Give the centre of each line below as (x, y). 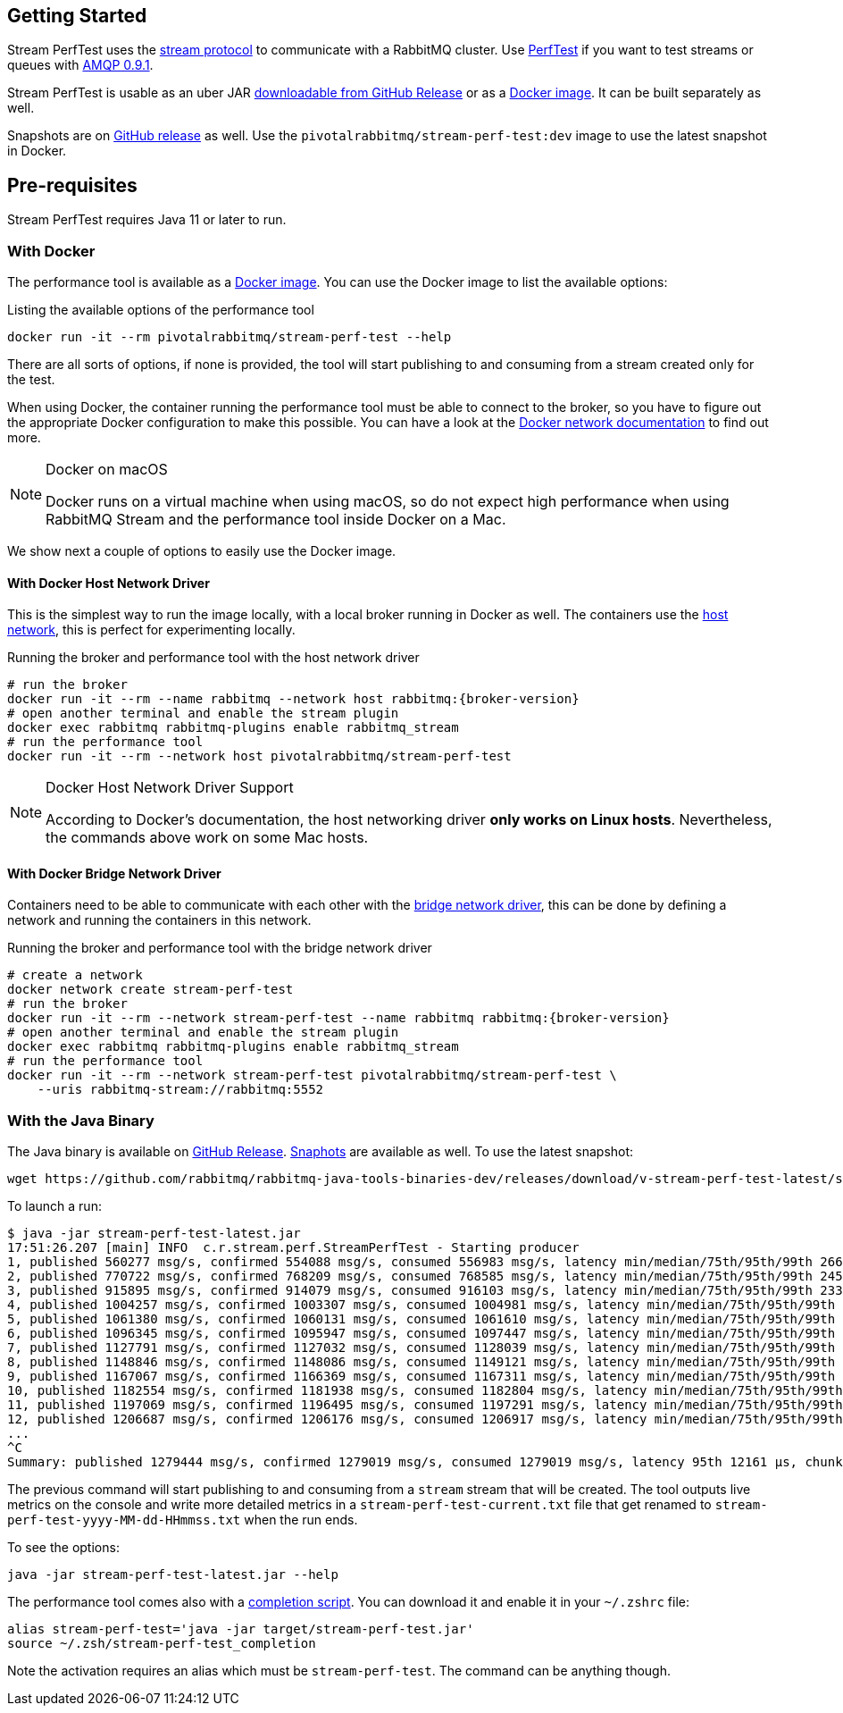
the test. (31, 380)
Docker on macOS (107, 470)
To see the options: (63, 1548)
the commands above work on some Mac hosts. (207, 838)
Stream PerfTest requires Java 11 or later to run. (147, 220)
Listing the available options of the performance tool (161, 310)
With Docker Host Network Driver (109, 583)
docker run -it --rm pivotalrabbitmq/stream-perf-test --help (230, 337)
